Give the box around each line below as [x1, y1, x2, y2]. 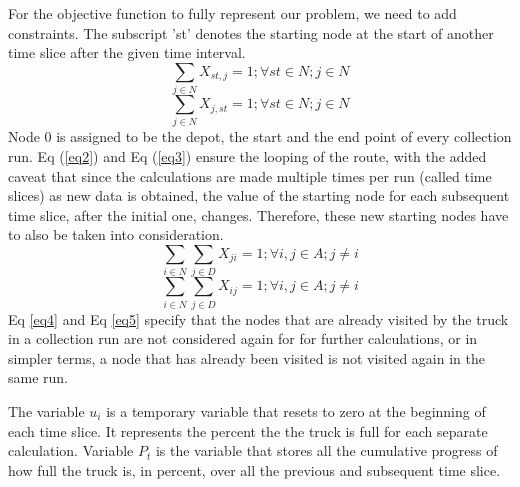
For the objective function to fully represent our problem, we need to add [8, 3, 457, 23]
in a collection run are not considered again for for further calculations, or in [8, 328, 478, 349]
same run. [8, 367, 69, 388]
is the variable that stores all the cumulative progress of [155, 440, 498, 461]
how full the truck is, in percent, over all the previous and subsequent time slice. [8, 459, 501, 480]
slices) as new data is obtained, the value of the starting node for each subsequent [8, 185, 510, 206]
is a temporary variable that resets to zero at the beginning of [106, 401, 486, 422]
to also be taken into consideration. [8, 224, 224, 245]
